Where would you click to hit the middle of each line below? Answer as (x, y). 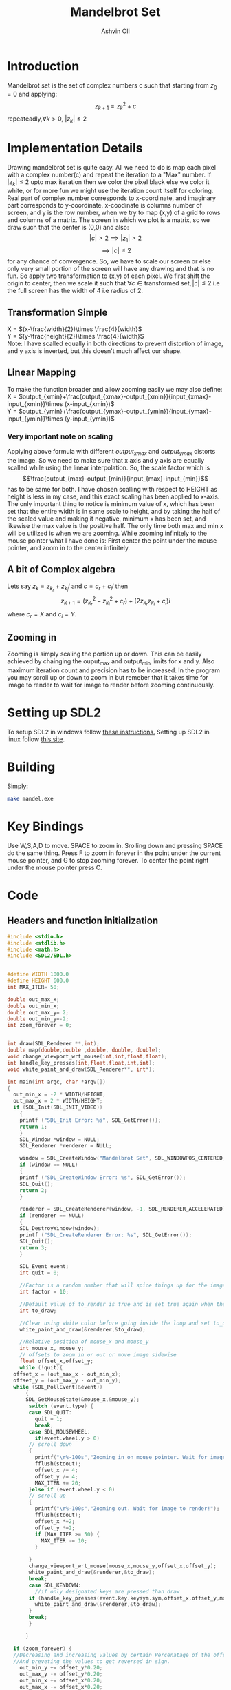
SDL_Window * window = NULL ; (59, 1139)
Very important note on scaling (60, 436)
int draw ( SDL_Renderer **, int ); (53, 1044)
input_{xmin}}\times (35, 403)
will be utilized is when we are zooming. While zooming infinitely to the (107, 533)
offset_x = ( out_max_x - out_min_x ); (67, 1374)
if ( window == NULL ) (49, 1165)
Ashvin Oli (115, 31)
